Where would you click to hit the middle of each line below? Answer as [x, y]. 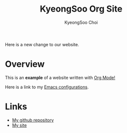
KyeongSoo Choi [81, 22]
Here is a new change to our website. [42, 44]
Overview [25, 64]
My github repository [33, 120]
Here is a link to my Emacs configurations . [47, 87]
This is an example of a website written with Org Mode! [60, 77]
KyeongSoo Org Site [81, 9]
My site [19, 125]
